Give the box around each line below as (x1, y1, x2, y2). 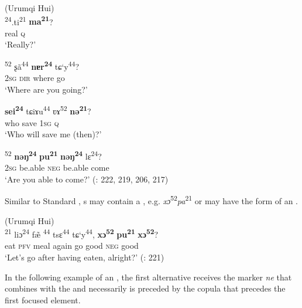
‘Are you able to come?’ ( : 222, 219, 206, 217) (5, 172, 169, 185)
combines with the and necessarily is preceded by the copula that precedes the (5, 282, 286, 295)
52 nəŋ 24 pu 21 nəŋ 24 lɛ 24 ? (5, 148, 102, 162)
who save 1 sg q (5, 116, 59, 128)
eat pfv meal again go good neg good (5, 239, 139, 252)
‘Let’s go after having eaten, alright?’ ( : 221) (5, 251, 164, 263)
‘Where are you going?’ (5, 83, 88, 95)
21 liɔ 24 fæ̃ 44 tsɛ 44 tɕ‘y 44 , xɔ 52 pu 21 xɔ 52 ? (5, 226, 158, 240)
